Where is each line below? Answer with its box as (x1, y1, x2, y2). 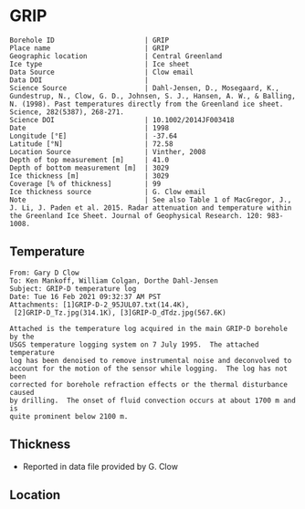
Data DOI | (9, 75, 149, 85)
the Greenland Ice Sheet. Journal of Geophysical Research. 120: (9, 211, 263, 220)
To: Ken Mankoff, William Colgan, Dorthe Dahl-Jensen (9, 275, 219, 286)
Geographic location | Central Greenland (9, 51, 223, 60)
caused (9, 388, 35, 397)
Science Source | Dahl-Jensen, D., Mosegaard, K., (9, 83, 280, 92)
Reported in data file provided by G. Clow (22, 461, 178, 472)
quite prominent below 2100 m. (9, 411, 129, 421)
